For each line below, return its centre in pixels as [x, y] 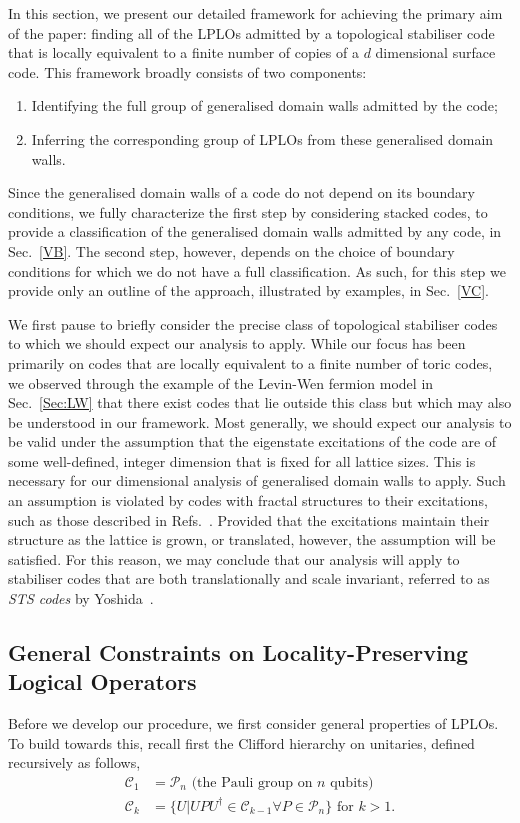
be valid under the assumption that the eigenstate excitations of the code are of [252, 441]
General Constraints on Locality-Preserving [238, 652]
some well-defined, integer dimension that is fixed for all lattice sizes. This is [242, 460]
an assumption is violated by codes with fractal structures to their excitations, [248, 500]
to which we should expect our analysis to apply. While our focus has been [237, 343]
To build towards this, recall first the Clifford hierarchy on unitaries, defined [241, 742]
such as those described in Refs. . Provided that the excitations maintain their [249, 519]
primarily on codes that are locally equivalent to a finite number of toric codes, [250, 362]
